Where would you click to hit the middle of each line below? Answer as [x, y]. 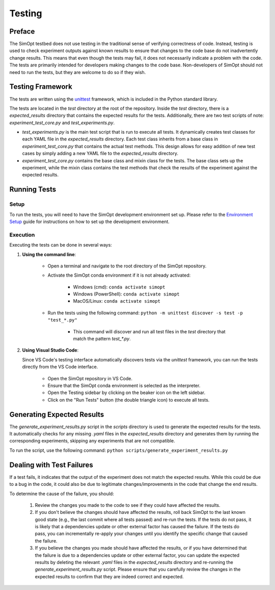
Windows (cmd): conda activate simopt [119, 287]
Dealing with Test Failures [51, 465]
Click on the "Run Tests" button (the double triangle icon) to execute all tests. [129, 400]
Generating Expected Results [57, 414]
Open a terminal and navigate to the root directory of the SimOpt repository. [127, 266]
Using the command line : [49, 254]
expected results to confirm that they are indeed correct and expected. [109, 576]
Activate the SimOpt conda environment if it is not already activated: [119, 275]
